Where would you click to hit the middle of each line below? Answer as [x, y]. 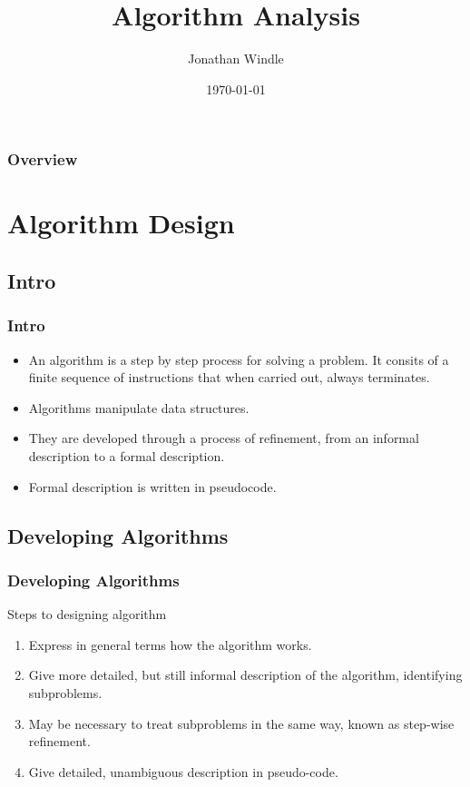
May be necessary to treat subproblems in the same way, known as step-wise [241, 723]
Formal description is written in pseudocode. [152, 486]
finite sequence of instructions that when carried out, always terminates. [229, 377]
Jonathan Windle [236, 59]
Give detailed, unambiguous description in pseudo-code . [183, 771]
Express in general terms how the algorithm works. [170, 644]
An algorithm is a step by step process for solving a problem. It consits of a [239, 359]
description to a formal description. [127, 455]
